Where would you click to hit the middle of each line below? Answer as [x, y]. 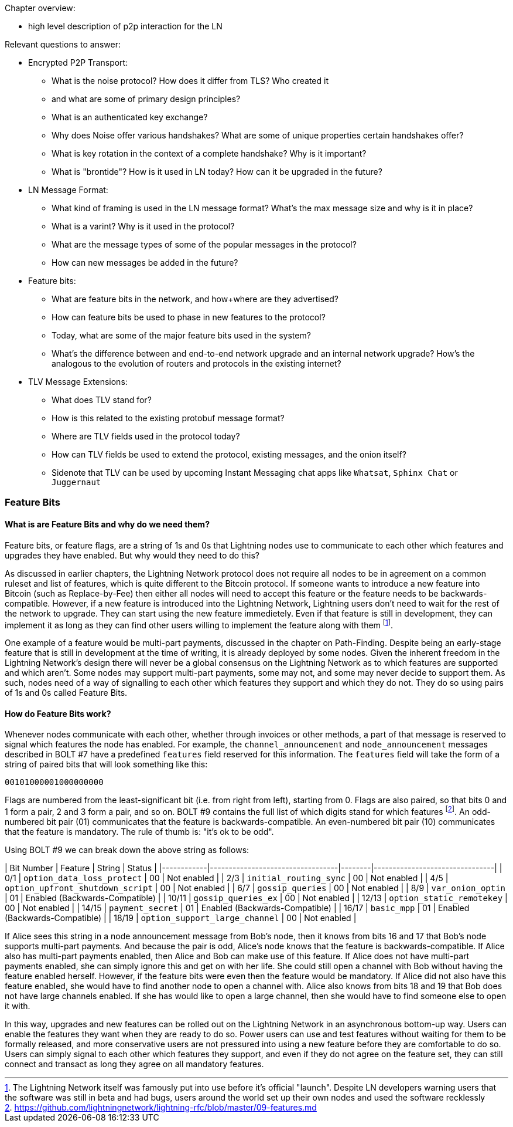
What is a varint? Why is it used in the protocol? [143, 226]
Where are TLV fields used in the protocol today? [146, 436]
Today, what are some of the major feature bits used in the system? [181, 335]
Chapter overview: [40, 8]
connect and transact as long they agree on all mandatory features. [134, 1064]
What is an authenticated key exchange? [130, 117]
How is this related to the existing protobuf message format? [168, 418]
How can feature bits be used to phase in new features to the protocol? [189, 317]
